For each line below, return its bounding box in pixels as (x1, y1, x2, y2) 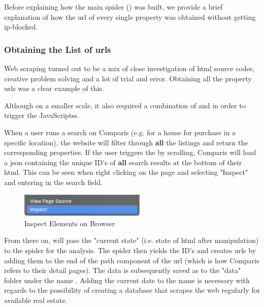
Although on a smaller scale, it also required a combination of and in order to (4, 100, 246, 110)
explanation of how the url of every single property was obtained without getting (4, 11, 256, 22)
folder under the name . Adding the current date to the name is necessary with (4, 274, 250, 285)
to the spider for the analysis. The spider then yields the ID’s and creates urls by (4, 244, 256, 255)
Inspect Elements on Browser (24, 218, 115, 228)
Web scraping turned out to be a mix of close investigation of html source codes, (4, 63, 255, 73)
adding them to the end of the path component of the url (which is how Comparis (4, 255, 259, 265)
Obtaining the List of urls (4, 43, 111, 55)
